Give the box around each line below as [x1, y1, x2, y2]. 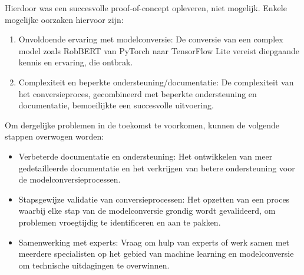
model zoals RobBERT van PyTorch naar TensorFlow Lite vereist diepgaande [18, 44, 299, 57]
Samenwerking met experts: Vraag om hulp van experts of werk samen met [18, 236, 290, 248]
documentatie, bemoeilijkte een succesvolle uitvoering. [18, 99, 214, 111]
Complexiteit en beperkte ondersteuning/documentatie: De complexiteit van [18, 75, 294, 88]
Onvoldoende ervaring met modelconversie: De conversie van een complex [18, 33, 283, 45]
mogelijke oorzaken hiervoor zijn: [5, 13, 124, 25]
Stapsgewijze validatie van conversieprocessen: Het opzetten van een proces [18, 193, 290, 205]
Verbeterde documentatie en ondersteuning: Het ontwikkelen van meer [18, 150, 273, 162]
